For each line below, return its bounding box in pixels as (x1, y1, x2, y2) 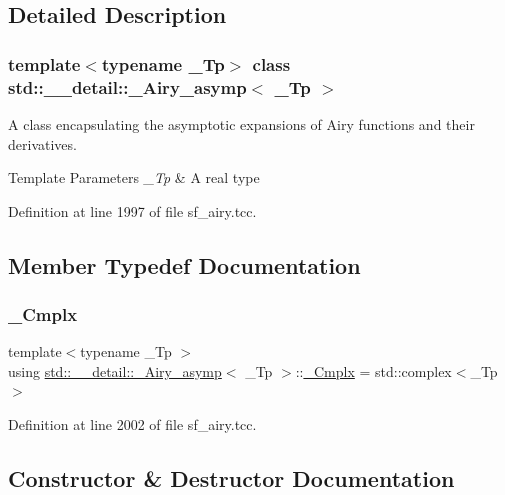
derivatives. (8, 133, 77, 154)
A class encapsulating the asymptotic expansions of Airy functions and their (8, 113, 475, 134)
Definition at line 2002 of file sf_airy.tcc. (8, 414, 257, 435)
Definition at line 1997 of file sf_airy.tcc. (8, 200, 257, 221)
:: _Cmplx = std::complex (295, 360, 452, 381)
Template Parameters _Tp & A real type (8, 167, 260, 188)
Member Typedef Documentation (8, 249, 361, 280)
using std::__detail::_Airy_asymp (8, 360, 222, 381)
